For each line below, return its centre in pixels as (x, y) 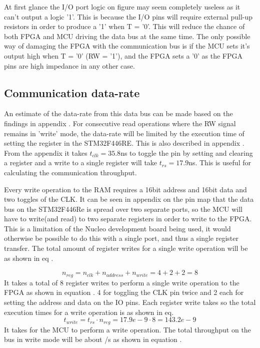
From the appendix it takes (46, 152)
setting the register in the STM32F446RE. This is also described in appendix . (124, 143)
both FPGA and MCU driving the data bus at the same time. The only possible (127, 36)
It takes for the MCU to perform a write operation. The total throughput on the (127, 329)
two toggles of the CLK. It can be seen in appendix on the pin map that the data (129, 199)
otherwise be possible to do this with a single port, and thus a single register (121, 238)
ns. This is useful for (220, 162)
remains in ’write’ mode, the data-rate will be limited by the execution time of (124, 133)
